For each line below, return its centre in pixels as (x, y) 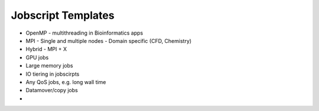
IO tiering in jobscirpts (53, 74)
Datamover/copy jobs (52, 90)
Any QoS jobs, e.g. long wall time (66, 82)
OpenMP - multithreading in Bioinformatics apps (84, 33)
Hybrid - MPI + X (46, 49)
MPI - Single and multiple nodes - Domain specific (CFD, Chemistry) (109, 41)
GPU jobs (37, 57)
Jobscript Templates (63, 15)
